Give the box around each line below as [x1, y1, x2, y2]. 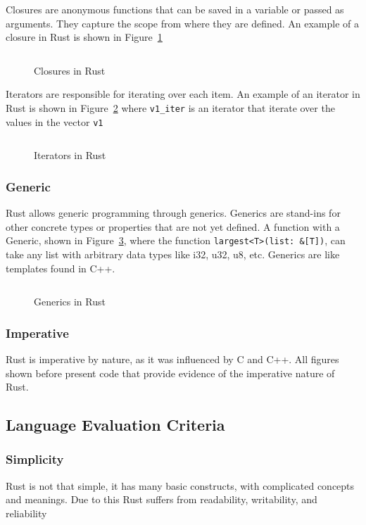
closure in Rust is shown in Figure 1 [6, 30, 163, 44]
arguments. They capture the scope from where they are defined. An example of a [6, 15, 359, 30]
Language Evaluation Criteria [6, 414, 225, 436]
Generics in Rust [34, 294, 106, 309]
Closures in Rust [34, 63, 106, 77]
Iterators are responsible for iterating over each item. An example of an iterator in [6, 87, 360, 101]
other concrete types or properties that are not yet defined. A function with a [6, 219, 340, 234]
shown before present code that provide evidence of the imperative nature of [6, 365, 335, 380]
